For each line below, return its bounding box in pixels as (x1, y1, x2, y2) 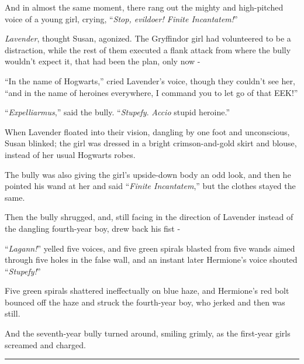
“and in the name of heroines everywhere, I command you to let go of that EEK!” (5, 86, 298, 98)
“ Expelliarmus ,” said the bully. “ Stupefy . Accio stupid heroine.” (5, 106, 230, 118)
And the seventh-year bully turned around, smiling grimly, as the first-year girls (5, 327, 291, 339)
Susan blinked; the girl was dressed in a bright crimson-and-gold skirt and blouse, (5, 137, 297, 149)
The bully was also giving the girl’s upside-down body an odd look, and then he (5, 168, 291, 180)
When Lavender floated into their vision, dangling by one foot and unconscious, (5, 125, 290, 138)
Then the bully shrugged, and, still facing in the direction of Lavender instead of (5, 211, 293, 223)
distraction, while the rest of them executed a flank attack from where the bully (5, 43, 291, 56)
